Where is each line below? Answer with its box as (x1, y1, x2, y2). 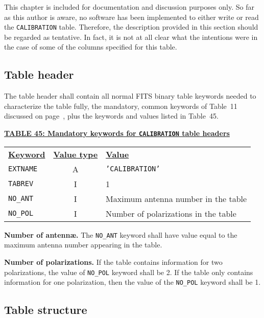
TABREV (8, 179, 34, 188)
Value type (53, 148, 98, 160)
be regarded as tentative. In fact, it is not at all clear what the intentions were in (4, 31, 258, 42)
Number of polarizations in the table (106, 207, 236, 219)
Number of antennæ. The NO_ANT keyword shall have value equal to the (4, 229, 237, 240)
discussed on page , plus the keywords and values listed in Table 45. (4, 110, 219, 121)
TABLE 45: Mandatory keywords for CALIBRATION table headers (4, 128, 230, 139)
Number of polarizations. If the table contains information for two (4, 256, 223, 267)
